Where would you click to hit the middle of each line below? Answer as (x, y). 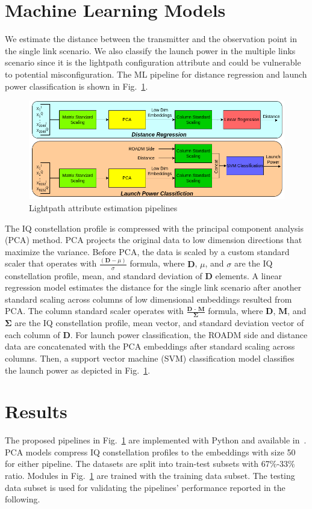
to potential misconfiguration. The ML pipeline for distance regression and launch (156, 74)
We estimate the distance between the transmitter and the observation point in (151, 39)
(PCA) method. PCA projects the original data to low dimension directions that (154, 240)
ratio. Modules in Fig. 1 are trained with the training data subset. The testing (150, 476)
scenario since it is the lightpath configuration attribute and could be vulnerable (153, 62)
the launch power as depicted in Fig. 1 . (78, 370)
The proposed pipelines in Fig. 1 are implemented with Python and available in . (156, 440)
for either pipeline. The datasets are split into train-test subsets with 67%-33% (150, 464)
